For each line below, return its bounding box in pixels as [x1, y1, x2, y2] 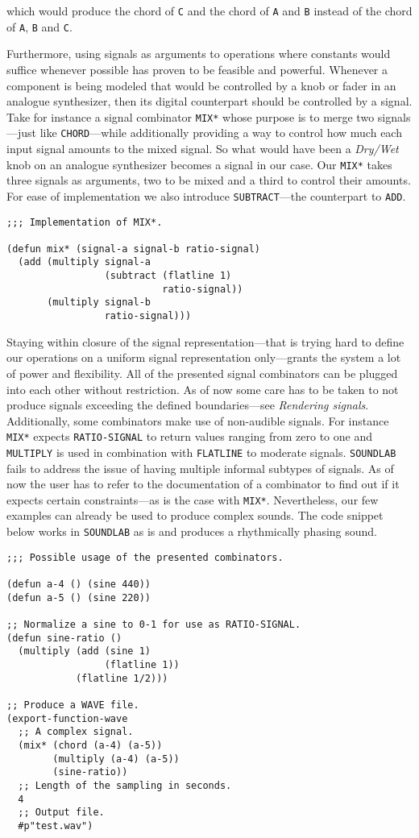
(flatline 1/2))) [75, 672, 168, 684]
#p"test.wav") [18, 819, 93, 832]
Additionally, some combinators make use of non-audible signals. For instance [6, 412, 389, 429]
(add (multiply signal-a [18, 256, 151, 268]
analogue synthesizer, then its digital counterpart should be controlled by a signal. [6, 93, 413, 110]
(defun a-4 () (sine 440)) [6, 579, 151, 591]
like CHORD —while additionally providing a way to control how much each [39, 124, 402, 141]
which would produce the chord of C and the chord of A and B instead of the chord [6, 2, 413, 19]
